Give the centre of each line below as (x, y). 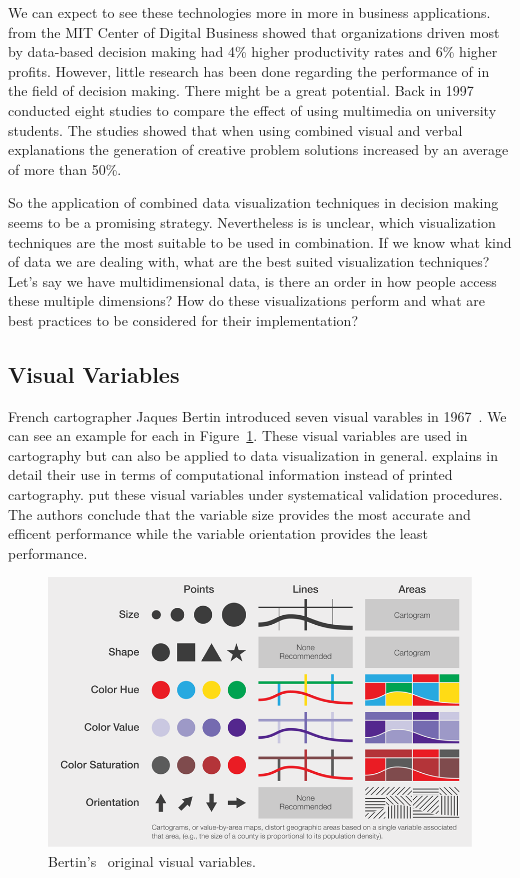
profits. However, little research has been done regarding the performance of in (249, 70)
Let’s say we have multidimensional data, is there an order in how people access (252, 280)
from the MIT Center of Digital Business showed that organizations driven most (254, 31)
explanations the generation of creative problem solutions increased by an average (258, 149)
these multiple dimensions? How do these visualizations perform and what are (246, 300)
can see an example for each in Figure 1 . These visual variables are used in (238, 435)
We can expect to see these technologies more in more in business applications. (249, 12)
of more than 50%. (65, 168)
